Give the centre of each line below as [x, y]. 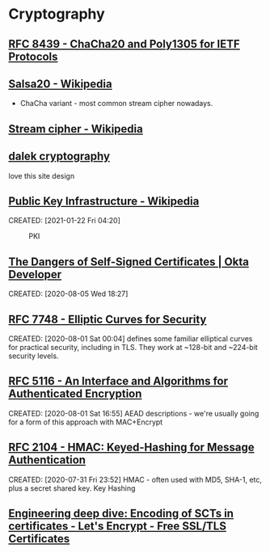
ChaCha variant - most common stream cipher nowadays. [116, 103]
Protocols [33, 56]
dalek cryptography [59, 156]
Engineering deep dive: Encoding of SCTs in [121, 514]
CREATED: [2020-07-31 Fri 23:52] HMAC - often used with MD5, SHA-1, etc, [135, 479]
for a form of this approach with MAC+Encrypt [86, 422]
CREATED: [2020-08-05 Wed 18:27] [68, 294]
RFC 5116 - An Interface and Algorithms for [118, 381]
